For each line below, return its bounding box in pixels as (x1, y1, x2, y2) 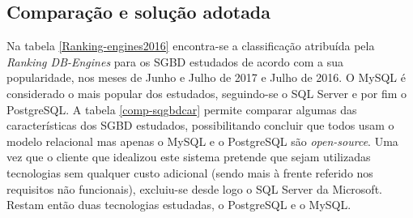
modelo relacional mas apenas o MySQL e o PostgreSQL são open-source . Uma (6, 132, 398, 149)
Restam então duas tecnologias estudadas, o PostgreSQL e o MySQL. (6, 196, 351, 213)
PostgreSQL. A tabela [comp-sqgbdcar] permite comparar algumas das (6, 100, 357, 118)
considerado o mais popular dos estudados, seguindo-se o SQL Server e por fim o (6, 84, 407, 101)
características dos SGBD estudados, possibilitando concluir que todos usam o (6, 117, 394, 134)
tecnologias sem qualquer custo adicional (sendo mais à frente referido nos (6, 164, 373, 181)
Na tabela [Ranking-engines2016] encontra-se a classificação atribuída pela (6, 37, 375, 54)
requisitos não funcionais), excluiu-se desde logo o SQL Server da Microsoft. (6, 180, 382, 197)
